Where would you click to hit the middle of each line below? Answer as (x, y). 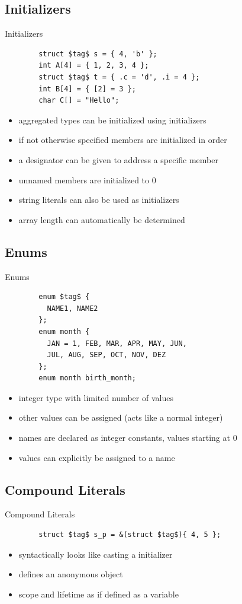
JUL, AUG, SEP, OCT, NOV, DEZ (107, 355)
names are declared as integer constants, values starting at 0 (128, 438)
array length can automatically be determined (102, 219)
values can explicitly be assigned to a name (97, 457)
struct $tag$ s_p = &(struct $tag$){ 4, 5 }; (130, 535)
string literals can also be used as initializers (99, 200)
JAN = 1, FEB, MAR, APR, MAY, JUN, (117, 343)
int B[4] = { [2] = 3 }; (87, 89)
